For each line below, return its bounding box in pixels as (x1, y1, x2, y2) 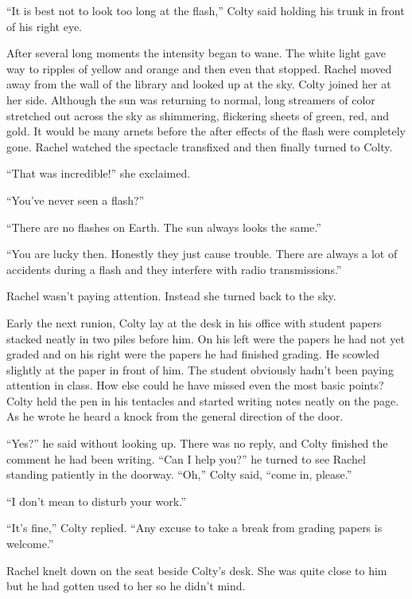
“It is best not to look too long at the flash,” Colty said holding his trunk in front (6, 2, 405, 18)
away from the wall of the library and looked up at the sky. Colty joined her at (6, 76, 391, 92)
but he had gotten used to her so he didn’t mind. (6, 577, 246, 594)
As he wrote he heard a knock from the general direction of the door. (6, 408, 344, 425)
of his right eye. (6, 18, 83, 34)
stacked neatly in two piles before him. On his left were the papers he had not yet (6, 330, 405, 346)
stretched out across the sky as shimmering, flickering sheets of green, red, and (6, 107, 390, 123)
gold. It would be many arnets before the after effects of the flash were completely (6, 123, 406, 139)
